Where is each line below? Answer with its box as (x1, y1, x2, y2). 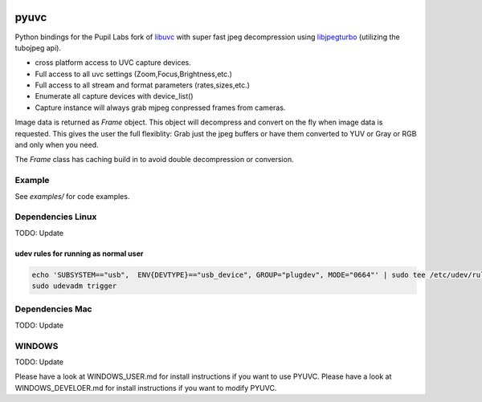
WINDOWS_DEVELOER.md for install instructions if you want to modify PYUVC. (14, 383, 277, 392)
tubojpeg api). (14, 43, 62, 52)
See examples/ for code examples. (14, 191, 130, 201)
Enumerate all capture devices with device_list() (35, 91, 194, 101)
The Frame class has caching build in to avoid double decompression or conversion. (14, 155, 294, 164)
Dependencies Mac (14, 303, 92, 315)
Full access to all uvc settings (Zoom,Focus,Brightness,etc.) (35, 69, 233, 79)
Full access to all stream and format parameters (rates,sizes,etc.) (35, 80, 251, 90)
